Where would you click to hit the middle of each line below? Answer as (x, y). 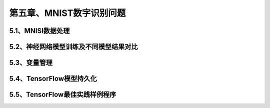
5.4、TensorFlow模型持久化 (53, 79)
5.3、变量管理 (31, 63)
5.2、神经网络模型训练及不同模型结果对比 (73, 47)
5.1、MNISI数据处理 (39, 31)
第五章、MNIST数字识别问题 (67, 13)
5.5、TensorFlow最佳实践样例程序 (63, 95)
